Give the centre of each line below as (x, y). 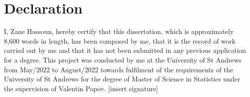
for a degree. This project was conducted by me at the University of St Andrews (123, 59)
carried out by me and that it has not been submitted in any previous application (125, 50)
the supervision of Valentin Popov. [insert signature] (81, 88)
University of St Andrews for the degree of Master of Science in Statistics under (122, 79)
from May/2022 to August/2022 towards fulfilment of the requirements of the (119, 69)
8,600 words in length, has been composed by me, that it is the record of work (120, 40)
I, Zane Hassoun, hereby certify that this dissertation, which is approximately (119, 31)
